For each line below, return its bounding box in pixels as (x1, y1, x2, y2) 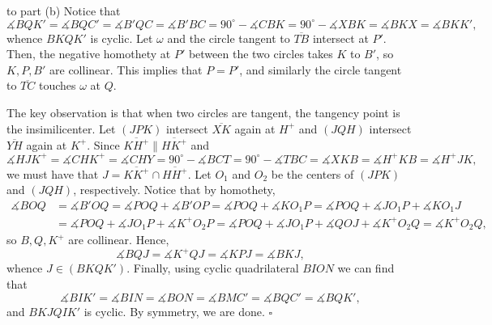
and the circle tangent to (167, 29, 290, 46)
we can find (337, 260, 395, 276)
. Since (87, 136, 120, 153)
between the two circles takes (188, 45, 333, 62)
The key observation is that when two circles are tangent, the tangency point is (6, 103, 400, 120)
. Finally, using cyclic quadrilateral (126, 260, 299, 276)
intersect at (312, 29, 369, 46)
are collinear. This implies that (49, 61, 203, 78)
